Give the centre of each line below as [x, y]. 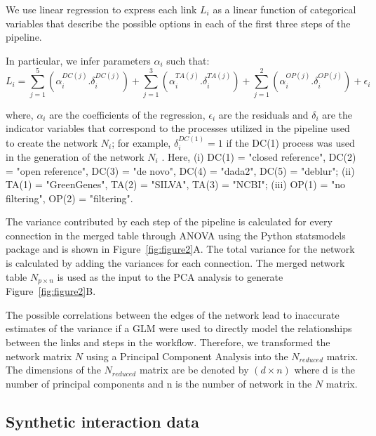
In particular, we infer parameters [78, 60]
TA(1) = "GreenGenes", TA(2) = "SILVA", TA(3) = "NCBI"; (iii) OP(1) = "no [175, 184]
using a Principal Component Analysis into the [187, 356]
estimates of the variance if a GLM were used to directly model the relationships [179, 328]
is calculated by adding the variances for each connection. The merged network [175, 263]
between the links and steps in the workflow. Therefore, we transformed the [168, 342]
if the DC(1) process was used [290, 142]
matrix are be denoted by [194, 370]
